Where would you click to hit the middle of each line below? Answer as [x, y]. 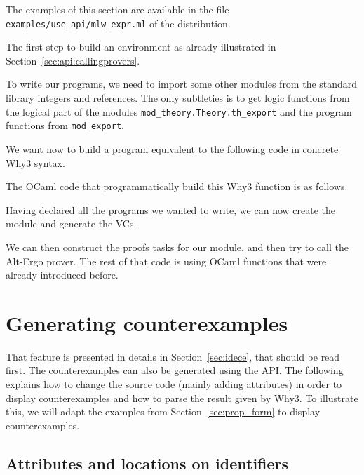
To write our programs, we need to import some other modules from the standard [182, 84]
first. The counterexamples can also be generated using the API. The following [175, 370]
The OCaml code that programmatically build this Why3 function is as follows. [177, 186]
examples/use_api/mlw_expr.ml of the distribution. [118, 23]
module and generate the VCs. [71, 223]
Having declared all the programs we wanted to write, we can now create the [170, 209]
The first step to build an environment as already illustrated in [141, 47]
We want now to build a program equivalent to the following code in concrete [172, 148]
